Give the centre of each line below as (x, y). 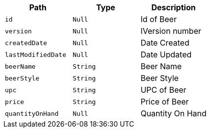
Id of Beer (159, 19)
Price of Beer (165, 102)
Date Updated (166, 54)
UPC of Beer (163, 90)
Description (174, 7)
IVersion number (171, 31)
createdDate (26, 43)
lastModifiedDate (36, 54)
